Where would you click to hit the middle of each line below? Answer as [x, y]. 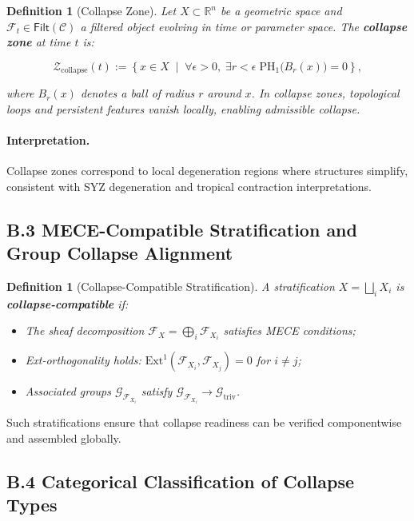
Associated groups [68, 391]
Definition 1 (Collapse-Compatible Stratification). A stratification [171, 286]
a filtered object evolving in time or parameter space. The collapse [244, 26]
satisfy [157, 391]
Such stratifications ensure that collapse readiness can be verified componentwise [204, 422]
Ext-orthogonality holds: [83, 360]
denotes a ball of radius [137, 93]
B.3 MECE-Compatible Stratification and [182, 229]
